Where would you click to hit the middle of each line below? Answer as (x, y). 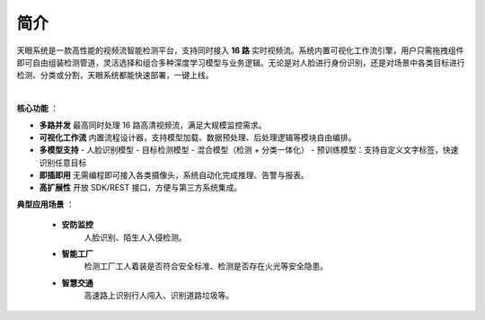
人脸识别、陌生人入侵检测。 (135, 237)
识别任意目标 (63, 163)
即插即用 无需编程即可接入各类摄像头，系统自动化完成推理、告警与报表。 (174, 175)
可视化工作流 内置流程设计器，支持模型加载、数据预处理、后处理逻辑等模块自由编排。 (198, 137)
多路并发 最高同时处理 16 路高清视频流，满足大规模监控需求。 (153, 125)
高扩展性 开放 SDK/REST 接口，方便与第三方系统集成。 (141, 188)
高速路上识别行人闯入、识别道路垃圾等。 (159, 296)
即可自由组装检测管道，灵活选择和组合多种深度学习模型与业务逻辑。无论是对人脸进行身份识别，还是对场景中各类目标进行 (241, 62)
